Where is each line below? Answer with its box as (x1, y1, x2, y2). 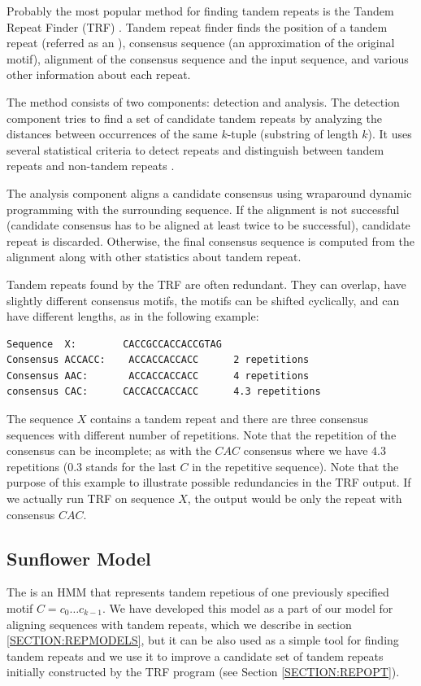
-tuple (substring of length (227, 125, 358, 142)
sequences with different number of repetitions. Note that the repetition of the (7, 426, 397, 443)
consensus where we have (243, 442, 368, 459)
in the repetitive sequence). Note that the (192, 457, 399, 474)
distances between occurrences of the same (7, 125, 218, 142)
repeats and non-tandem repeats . (7, 157, 175, 174)
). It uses (367, 125, 412, 142)
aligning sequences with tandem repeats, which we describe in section (7, 615, 352, 632)
